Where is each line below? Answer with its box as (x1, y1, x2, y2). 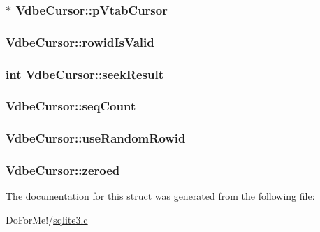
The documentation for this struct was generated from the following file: (6, 189, 315, 203)
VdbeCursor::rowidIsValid (6, 33, 154, 50)
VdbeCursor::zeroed (6, 161, 120, 179)
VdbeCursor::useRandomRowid (6, 129, 186, 147)
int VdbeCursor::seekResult (6, 65, 164, 82)
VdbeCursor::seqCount (6, 97, 136, 115)
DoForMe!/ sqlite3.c (6, 212, 88, 227)
